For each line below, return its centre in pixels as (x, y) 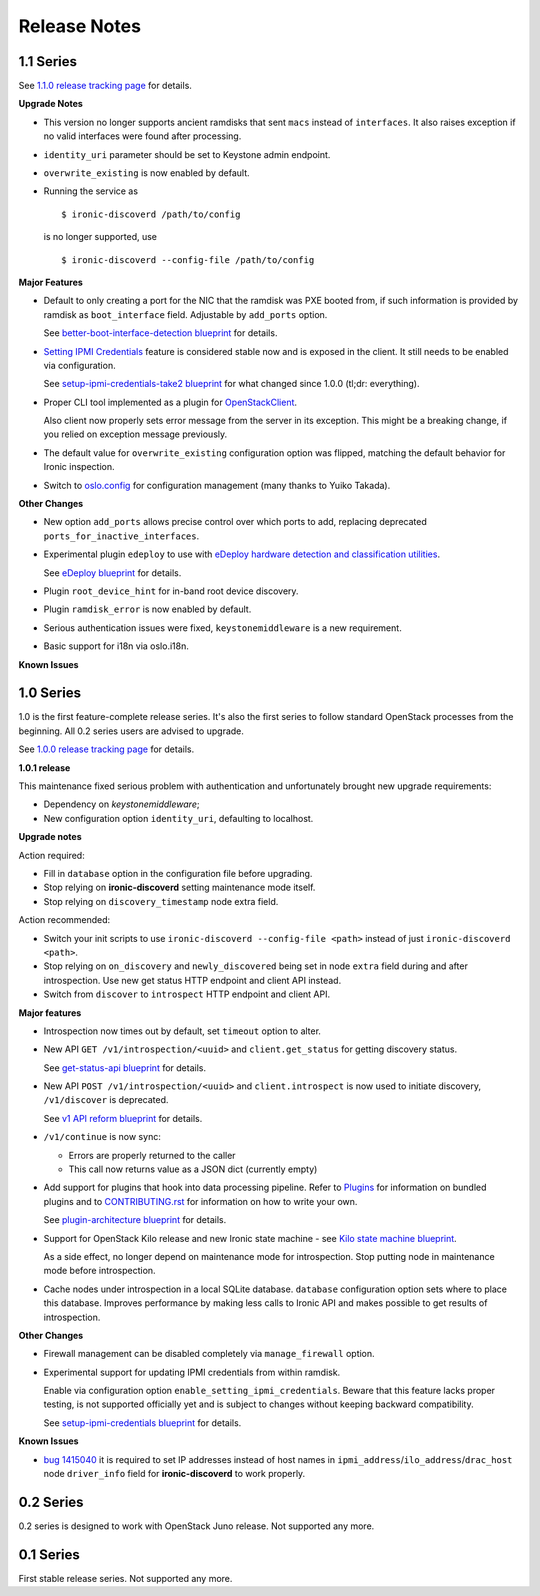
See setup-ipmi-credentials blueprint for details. (142, 1422)
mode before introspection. (99, 1271)
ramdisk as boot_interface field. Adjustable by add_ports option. (185, 314)
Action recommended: (64, 920)
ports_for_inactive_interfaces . (121, 536)
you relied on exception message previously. (135, 434)
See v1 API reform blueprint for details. (123, 1118)
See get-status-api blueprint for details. (125, 1067)
